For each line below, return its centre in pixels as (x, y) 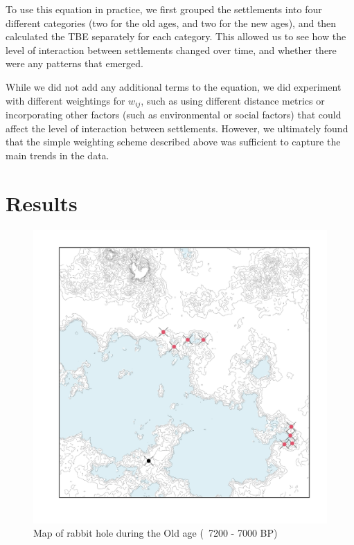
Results (42, 203)
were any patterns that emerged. (74, 63)
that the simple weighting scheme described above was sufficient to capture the (173, 142)
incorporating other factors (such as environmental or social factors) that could (174, 115)
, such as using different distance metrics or (233, 100)
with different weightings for (65, 100)
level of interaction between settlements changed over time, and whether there (171, 50)
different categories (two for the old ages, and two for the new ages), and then (171, 23)
